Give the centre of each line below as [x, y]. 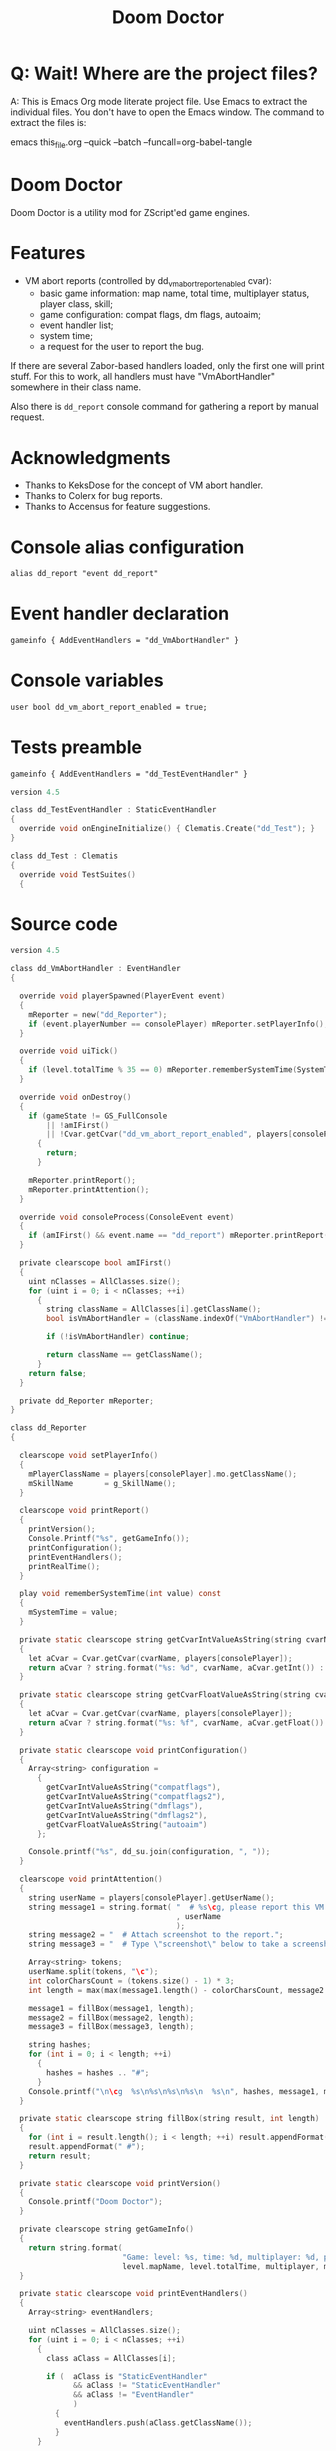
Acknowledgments [91, 457]
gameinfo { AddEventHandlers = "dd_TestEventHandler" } [129, 774]
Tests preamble [76, 747]
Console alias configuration [127, 547]
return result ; [60, 2156]
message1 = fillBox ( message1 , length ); [111, 2008]
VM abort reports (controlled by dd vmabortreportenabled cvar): [148, 281]
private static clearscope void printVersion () [120, 2183]
